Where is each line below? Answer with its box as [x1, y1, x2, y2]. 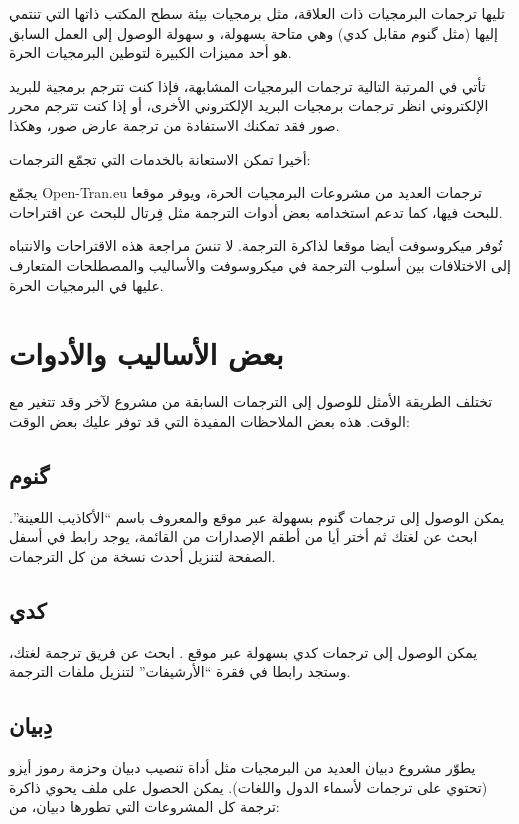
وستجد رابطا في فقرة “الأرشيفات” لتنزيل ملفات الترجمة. [9, 661, 351, 682]
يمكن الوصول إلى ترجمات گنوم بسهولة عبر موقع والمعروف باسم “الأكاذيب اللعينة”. [9, 506, 505, 527]
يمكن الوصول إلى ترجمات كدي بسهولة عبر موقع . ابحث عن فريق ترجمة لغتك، [9, 641, 478, 662]
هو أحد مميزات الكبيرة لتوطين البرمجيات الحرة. [9, 42, 292, 63]
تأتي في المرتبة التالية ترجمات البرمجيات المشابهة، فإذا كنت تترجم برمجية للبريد [9, 75, 486, 96]
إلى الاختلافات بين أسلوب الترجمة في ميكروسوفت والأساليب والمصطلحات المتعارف [9, 254, 511, 275]
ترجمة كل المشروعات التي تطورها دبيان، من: [9, 796, 280, 817]
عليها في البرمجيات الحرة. [9, 274, 164, 295]
